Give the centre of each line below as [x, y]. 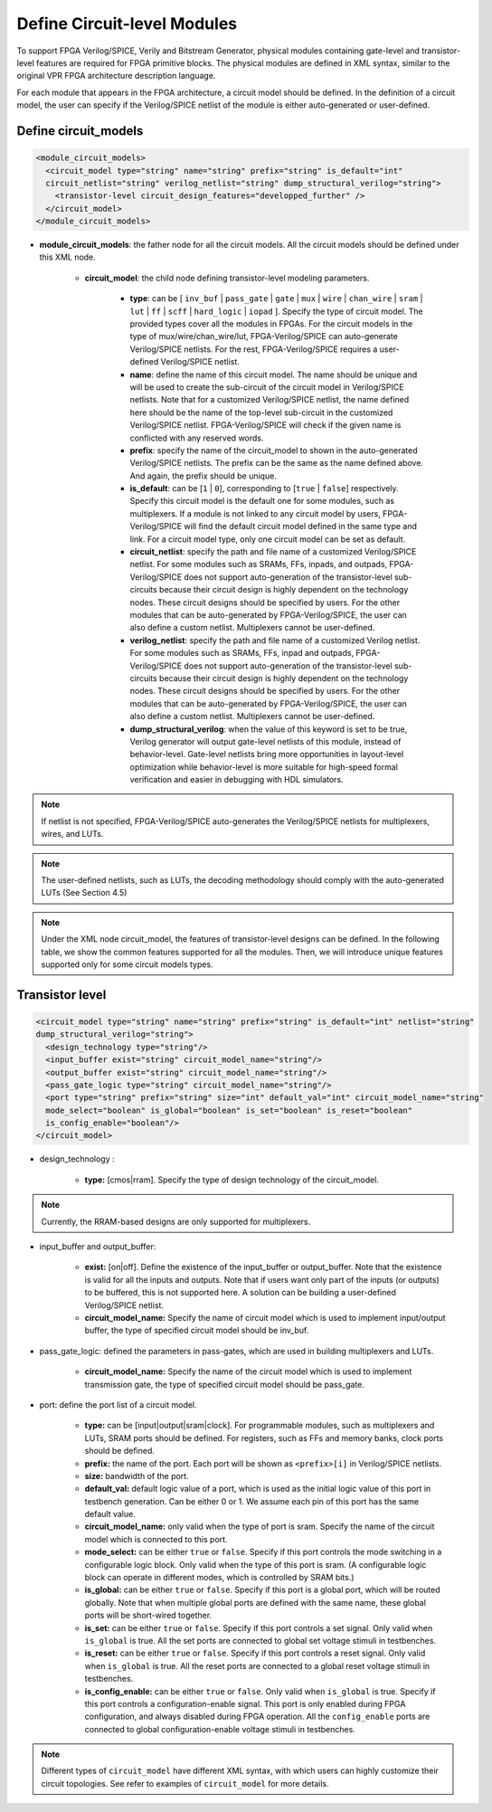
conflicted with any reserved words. [197, 438]
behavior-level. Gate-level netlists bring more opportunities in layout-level [267, 754]
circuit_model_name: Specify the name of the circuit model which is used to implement [248, 1371]
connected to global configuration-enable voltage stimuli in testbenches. [220, 1729]
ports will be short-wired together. [148, 1616]
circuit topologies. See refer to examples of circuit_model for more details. [185, 1783]
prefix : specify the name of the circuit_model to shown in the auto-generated [274, 450]
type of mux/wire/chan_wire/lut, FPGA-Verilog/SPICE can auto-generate [264, 337]
